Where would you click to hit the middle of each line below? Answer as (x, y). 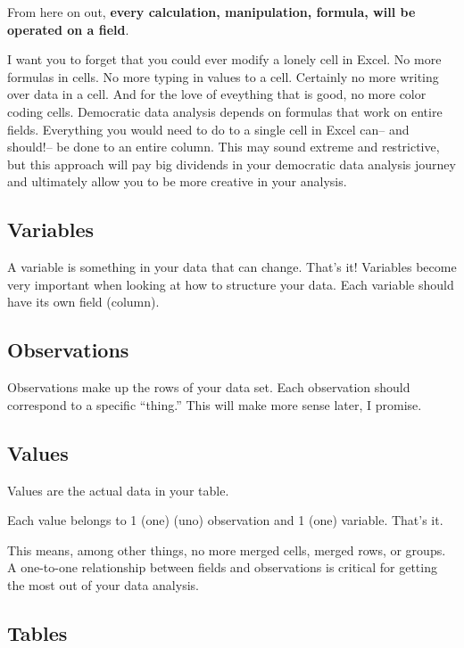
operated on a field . (68, 29)
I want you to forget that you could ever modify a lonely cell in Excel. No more (224, 59)
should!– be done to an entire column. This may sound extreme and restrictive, (224, 147)
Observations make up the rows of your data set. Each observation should (209, 387)
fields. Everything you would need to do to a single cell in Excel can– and (208, 129)
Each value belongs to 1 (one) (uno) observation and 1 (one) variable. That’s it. (225, 520)
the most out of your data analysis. (103, 584)
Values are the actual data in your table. (118, 490)
